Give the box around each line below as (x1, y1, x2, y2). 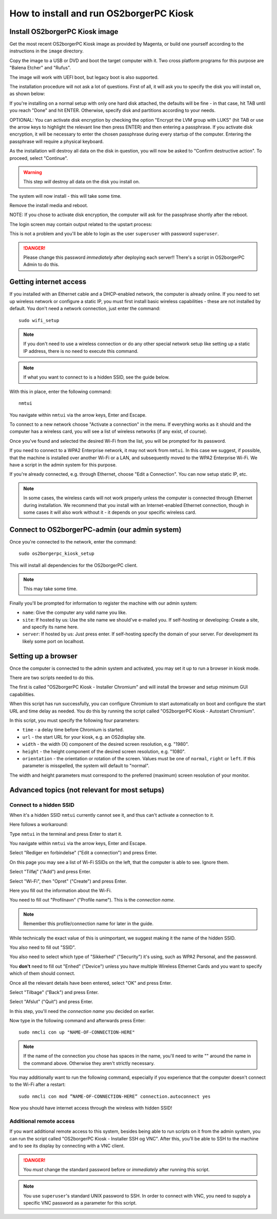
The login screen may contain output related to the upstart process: (9, 221, 152, 227)
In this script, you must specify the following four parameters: (9, 717, 140, 723)
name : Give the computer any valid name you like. (22, 609, 127, 616)
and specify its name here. (22, 624, 79, 630)
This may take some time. (23, 586, 78, 592)
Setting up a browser (9, 651, 78, 660)
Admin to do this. (23, 261, 60, 268)
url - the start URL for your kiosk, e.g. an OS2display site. (22, 734, 146, 740)
